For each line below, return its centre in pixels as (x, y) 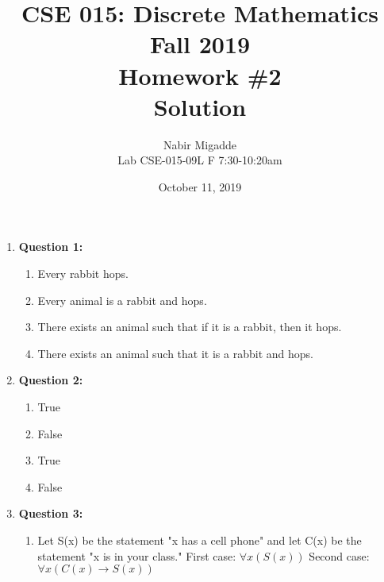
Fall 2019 (200, 44)
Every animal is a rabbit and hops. (122, 300)
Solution (200, 106)
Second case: (339, 555)
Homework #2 (200, 75)
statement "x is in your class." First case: (137, 555)
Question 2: (51, 380)
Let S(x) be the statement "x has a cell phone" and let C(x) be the (200, 540)
